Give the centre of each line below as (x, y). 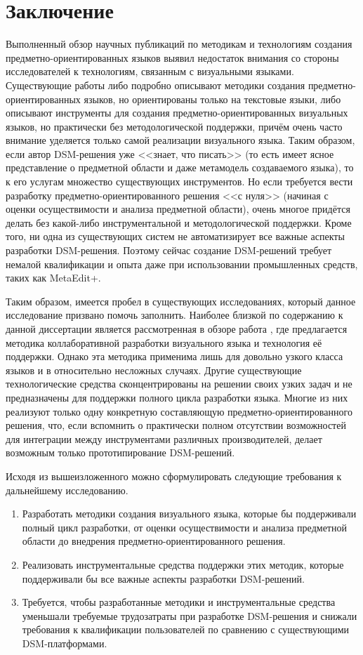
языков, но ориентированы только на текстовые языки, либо (212, 99)
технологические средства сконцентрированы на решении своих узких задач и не (179, 384)
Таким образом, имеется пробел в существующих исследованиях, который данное (181, 301)
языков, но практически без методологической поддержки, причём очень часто (174, 126)
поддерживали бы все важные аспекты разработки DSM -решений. (163, 578)
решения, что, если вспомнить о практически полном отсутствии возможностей (176, 425)
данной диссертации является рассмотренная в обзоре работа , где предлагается (177, 329)
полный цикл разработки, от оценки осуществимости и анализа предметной (184, 527)
